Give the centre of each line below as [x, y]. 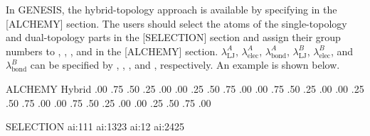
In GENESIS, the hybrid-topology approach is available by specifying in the [171, 9]
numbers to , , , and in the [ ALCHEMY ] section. [112, 51]
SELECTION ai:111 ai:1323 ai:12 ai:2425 [95, 126]
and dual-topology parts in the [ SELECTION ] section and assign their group [173, 37]
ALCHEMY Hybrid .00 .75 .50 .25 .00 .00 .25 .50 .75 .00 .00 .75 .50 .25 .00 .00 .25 [185, 88]
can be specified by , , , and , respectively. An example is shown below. [185, 65]
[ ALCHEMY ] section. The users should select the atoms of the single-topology [176, 23]
